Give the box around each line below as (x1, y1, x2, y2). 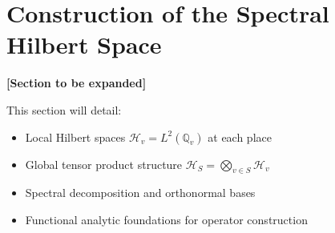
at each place (208, 128, 272, 145)
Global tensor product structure (25, 155, 183, 172)
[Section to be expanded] (6, 74, 147, 91)
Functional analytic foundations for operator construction (25, 211, 308, 227)
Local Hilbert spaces (25, 128, 126, 145)
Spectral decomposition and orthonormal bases (25, 184, 256, 201)
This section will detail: (6, 101, 122, 118)
